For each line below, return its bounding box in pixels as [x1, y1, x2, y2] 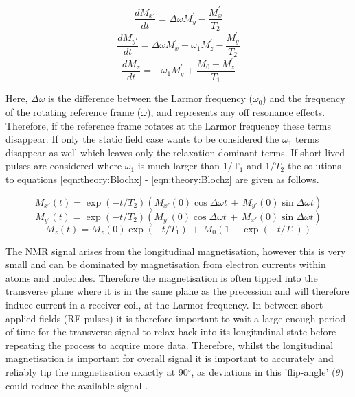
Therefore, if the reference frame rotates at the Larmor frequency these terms [5, 118, 332, 132]
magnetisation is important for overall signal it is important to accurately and [5, 351, 334, 365]
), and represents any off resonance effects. [147, 105, 325, 119]
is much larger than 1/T [137, 158, 240, 173]
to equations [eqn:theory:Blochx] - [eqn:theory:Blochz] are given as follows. [5, 172, 319, 187]
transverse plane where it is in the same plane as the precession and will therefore [5, 284, 350, 298]
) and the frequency [262, 91, 345, 106]
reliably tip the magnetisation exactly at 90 [5, 364, 188, 378]
